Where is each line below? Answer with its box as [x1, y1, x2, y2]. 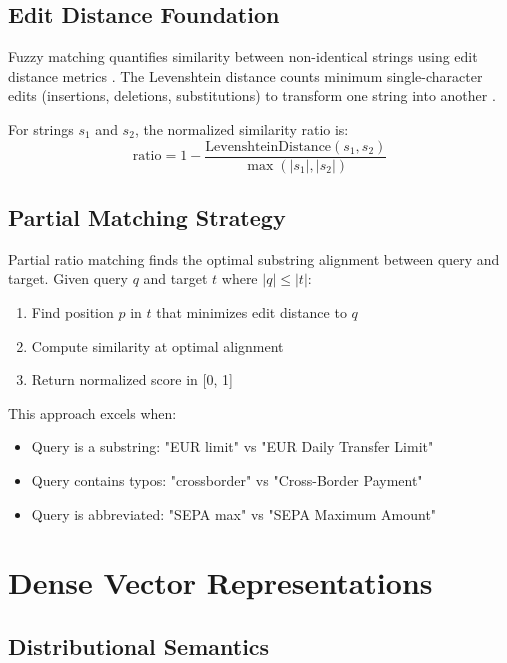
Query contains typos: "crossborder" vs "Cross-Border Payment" [31, 470, 423, 490]
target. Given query [8, 268, 128, 289]
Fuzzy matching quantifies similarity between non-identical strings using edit [8, 46, 478, 67]
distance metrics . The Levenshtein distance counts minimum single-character [8, 65, 483, 86]
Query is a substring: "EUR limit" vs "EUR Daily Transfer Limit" [31, 436, 434, 457]
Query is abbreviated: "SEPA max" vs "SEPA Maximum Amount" [31, 503, 437, 524]
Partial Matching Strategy [8, 202, 286, 233]
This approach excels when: [8, 402, 177, 423]
